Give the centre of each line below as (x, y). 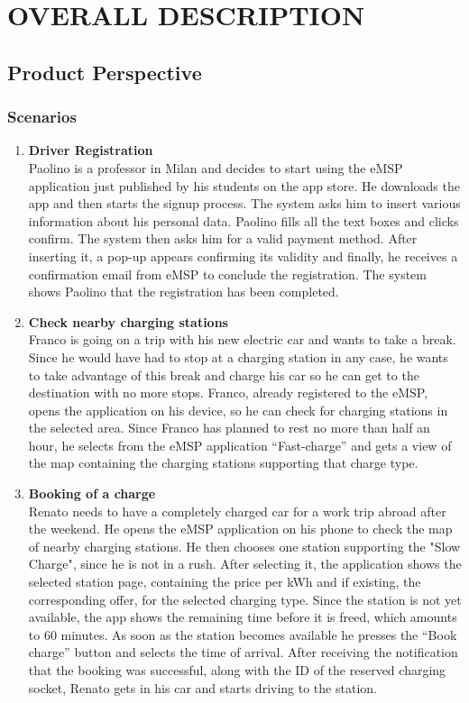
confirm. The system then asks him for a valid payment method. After (223, 238)
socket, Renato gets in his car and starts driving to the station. (202, 687)
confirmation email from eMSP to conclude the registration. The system (227, 274)
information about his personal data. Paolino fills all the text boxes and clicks (244, 220)
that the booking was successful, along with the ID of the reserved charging (237, 670)
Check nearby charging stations (128, 321)
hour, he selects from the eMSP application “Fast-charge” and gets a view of (240, 445)
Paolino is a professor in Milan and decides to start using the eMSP (216, 167)
